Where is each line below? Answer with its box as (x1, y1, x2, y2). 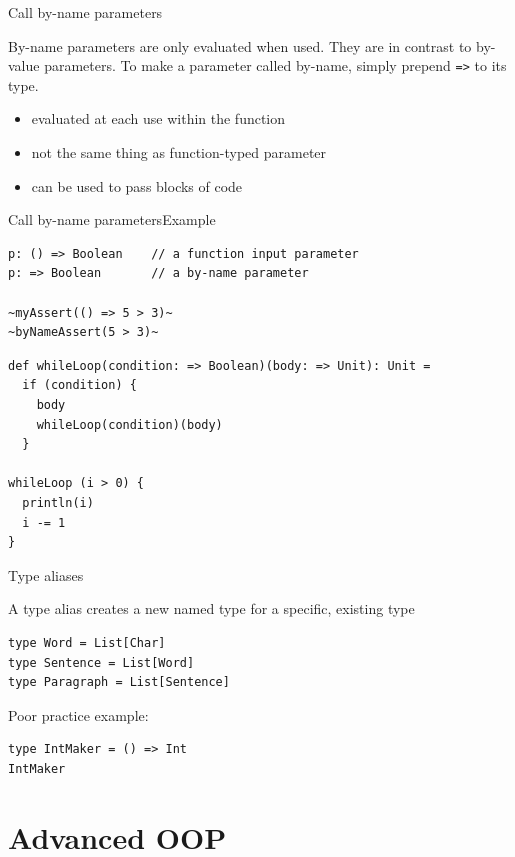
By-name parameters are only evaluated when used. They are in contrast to (8, 35, 472, 56)
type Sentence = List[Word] (8, 655, 195, 670)
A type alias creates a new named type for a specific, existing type (8, 598, 415, 619)
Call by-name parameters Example (8, 209, 216, 230)
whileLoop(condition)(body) (36, 417, 223, 432)
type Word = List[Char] (8, 635, 166, 650)
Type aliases (8, 564, 84, 585)
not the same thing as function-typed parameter (31, 142, 327, 163)
